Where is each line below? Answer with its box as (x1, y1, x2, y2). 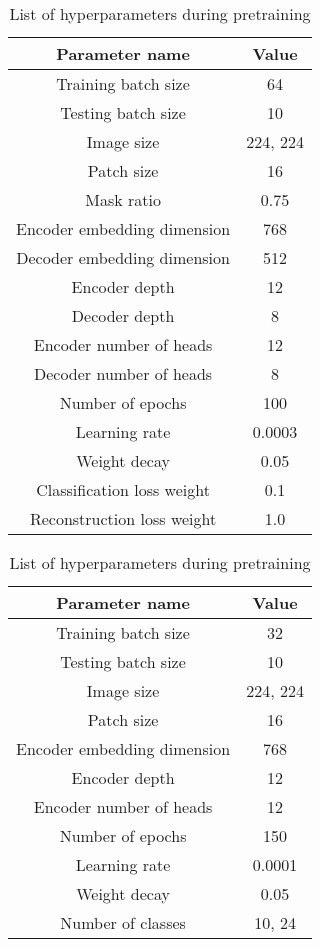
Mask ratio (85, 188, 161, 211)
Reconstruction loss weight (29, 507, 217, 530)
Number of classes (60, 911, 186, 934)
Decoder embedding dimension (16, 246, 230, 269)
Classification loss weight (36, 478, 210, 501)
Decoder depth (71, 304, 175, 327)
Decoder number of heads (33, 362, 213, 385)
